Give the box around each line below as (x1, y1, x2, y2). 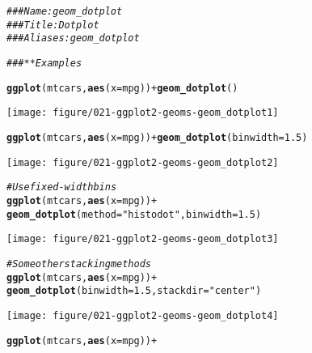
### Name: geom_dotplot (6, 6, 123, 17)
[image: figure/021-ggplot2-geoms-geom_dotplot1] (6, 107, 279, 119)
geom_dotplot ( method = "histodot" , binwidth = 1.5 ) (6, 208, 262, 220)
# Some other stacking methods (6, 257, 152, 270)
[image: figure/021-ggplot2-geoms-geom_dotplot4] (6, 309, 279, 321)
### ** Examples (6, 57, 82, 69)
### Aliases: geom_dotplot (6, 32, 140, 45)
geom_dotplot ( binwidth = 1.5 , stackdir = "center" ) (6, 285, 262, 297)
